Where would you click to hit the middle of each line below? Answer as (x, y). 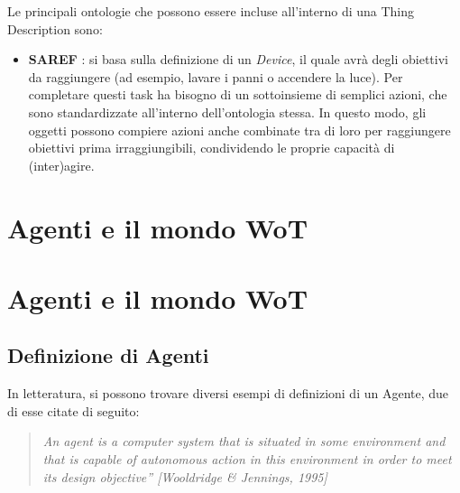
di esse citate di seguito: (74, 410)
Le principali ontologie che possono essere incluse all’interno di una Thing (211, 11)
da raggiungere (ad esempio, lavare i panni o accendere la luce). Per (216, 76)
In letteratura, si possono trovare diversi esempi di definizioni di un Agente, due (228, 393)
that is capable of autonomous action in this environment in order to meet (247, 459)
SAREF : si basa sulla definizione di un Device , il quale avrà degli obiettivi (238, 59)
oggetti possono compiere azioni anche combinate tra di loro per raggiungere (239, 130)
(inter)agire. (61, 165)
